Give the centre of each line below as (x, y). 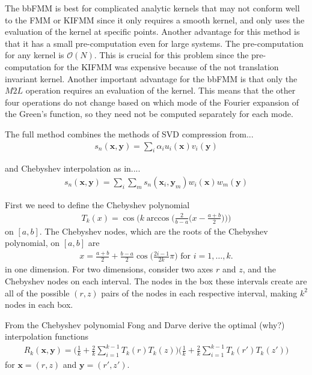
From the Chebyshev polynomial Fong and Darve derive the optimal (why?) (145, 324)
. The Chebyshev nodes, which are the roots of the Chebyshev (154, 231)
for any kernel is (35, 55)
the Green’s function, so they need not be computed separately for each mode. (149, 114)
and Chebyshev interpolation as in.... (73, 168)
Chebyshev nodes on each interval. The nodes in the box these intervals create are (156, 280)
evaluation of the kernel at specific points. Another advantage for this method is (152, 31)
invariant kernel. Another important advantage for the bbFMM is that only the (151, 78)
